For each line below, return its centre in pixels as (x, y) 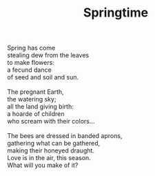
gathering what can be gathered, (54, 144)
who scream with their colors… (51, 121)
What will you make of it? (43, 165)
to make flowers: (31, 63)
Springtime (116, 13)
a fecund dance (29, 70)
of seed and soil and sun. (43, 77)
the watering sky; (32, 99)
